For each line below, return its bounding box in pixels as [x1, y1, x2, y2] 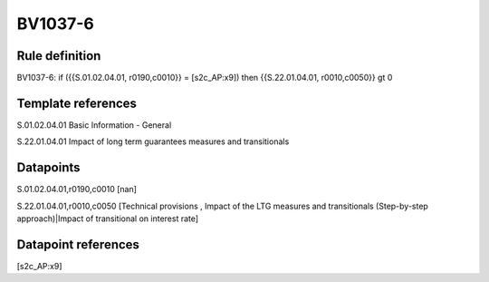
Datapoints [16, 160, 81, 176]
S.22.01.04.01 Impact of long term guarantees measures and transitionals [16, 136, 290, 147]
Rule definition [16, 48, 101, 63]
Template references [16, 95, 138, 111]
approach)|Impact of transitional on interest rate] [16, 213, 199, 224]
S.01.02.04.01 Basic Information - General [16, 119, 172, 131]
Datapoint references [16, 237, 140, 252]
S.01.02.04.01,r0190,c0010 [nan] [16, 184, 138, 195]
